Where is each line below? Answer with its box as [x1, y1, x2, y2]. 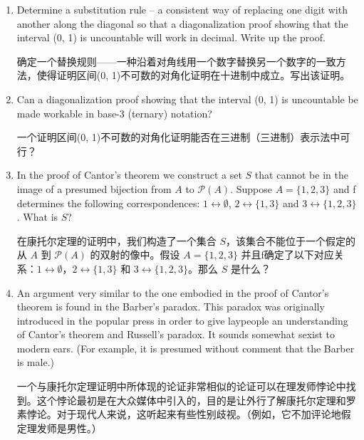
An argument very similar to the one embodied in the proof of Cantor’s [16, 285, 329, 300]
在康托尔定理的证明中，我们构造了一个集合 [16, 233, 217, 248]
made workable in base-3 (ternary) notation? [16, 105, 212, 120]
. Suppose [230, 181, 272, 196]
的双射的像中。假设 [90, 247, 180, 262]
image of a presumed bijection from [16, 181, 172, 196]
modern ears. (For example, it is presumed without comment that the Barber [16, 340, 355, 355]
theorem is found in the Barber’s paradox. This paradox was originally [16, 299, 325, 314]
